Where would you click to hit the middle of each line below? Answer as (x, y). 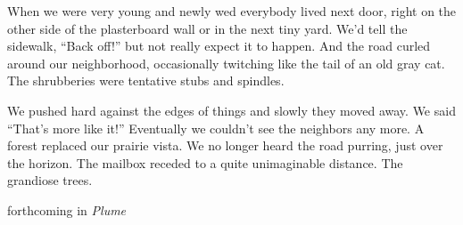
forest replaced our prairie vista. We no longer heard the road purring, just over (225, 145)
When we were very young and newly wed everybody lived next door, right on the (232, 11)
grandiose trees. (50, 180)
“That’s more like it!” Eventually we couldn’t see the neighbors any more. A (216, 128)
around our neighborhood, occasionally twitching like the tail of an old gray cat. (226, 63)
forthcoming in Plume (67, 209)
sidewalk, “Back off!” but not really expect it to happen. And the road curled (219, 46)
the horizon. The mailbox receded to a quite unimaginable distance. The (205, 162)
